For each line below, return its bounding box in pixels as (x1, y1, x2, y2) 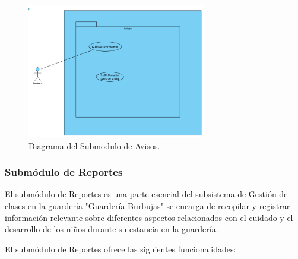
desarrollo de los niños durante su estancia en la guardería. (5, 223, 218, 235)
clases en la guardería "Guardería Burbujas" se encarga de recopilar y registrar (5, 200, 290, 212)
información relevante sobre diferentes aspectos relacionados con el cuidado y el (5, 211, 293, 223)
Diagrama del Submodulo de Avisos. (28, 139, 160, 151)
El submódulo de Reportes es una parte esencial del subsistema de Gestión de (5, 188, 288, 200)
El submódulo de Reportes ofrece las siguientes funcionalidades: (5, 242, 236, 255)
